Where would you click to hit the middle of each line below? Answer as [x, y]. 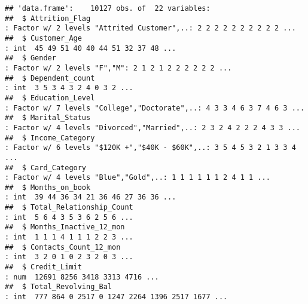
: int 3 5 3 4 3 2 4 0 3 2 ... [69, 88]
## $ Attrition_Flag [48, 18]
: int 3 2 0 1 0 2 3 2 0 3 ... [69, 257]
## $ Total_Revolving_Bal [58, 287]
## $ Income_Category [50, 138]
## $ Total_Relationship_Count [69, 208]
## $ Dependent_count [50, 78]
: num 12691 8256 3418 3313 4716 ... [82, 277]
